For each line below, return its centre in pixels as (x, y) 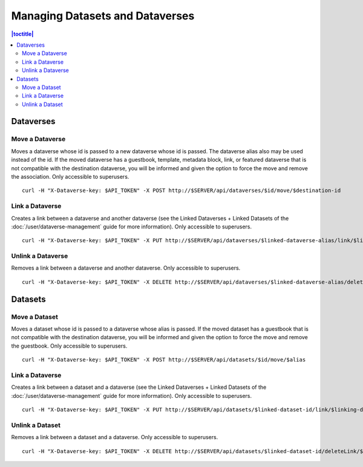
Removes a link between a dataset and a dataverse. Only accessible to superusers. (115, 437)
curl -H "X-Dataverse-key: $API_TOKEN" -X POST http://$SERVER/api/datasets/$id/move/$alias (164, 360)
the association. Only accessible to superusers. (70, 177)
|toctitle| (22, 34)
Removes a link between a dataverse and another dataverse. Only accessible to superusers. (126, 268)
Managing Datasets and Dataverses (103, 16)
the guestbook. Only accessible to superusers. (69, 346)
